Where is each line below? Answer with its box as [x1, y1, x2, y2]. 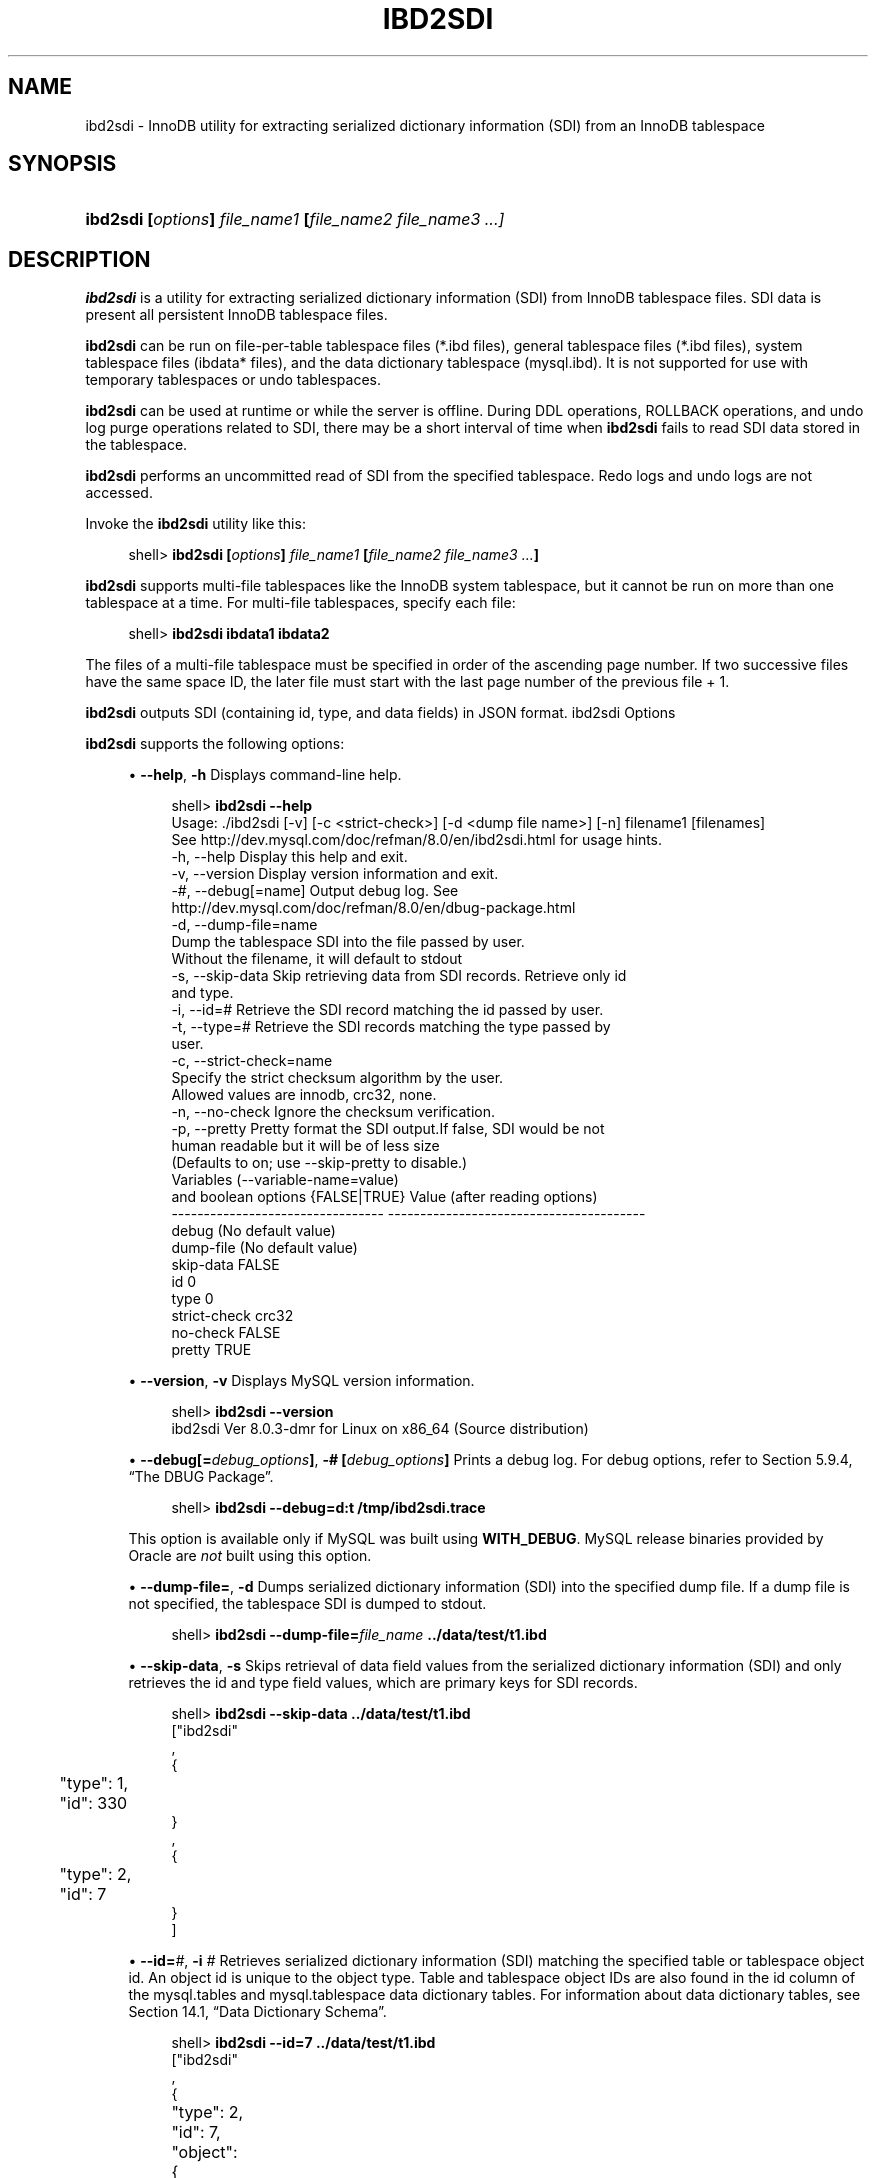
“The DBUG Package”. [128, 1468, 274, 1486]
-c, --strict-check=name [171, 1052, 333, 1070]
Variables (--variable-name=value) [171, 1171, 399, 1189]
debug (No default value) [171, 1222, 336, 1240]
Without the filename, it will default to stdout [171, 950, 463, 968]
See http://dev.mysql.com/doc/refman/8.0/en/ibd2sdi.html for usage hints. [171, 831, 663, 849]
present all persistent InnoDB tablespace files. [85, 306, 388, 324]
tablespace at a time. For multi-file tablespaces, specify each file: [85, 594, 516, 612]
